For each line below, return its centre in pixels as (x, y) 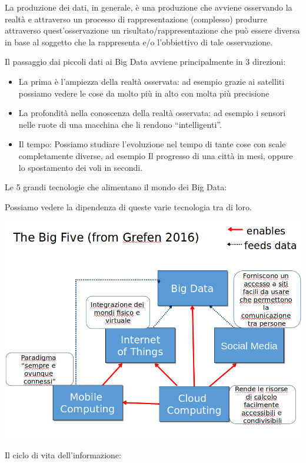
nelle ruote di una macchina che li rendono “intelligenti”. (120, 124)
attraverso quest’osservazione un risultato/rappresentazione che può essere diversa (152, 30)
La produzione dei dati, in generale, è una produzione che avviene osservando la (149, 7)
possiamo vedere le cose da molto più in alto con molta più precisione (144, 93)
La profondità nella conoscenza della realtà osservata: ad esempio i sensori (152, 113)
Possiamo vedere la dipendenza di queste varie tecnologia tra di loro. (128, 206)
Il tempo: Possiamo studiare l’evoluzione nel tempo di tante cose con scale (152, 144)
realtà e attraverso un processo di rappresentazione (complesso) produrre (136, 19)
